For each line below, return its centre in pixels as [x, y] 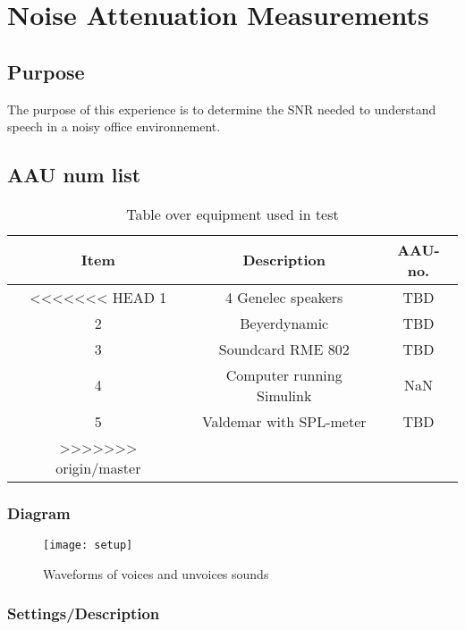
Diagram [39, 512]
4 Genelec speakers [284, 297]
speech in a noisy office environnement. [114, 126]
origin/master [98, 467]
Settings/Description [84, 613]
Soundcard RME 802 [284, 349]
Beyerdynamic [284, 323]
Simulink [284, 395]
